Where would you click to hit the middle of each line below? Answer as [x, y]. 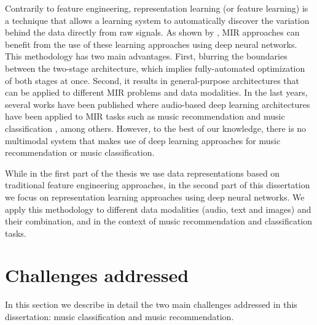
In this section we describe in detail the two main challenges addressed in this [151, 304]
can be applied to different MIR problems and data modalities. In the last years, [156, 92]
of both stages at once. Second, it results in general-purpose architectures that [152, 80]
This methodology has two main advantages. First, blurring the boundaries [146, 56]
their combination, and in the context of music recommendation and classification [159, 221]
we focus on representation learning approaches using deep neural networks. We [155, 197]
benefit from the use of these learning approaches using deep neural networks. [151, 44]
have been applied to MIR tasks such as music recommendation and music [145, 116]
